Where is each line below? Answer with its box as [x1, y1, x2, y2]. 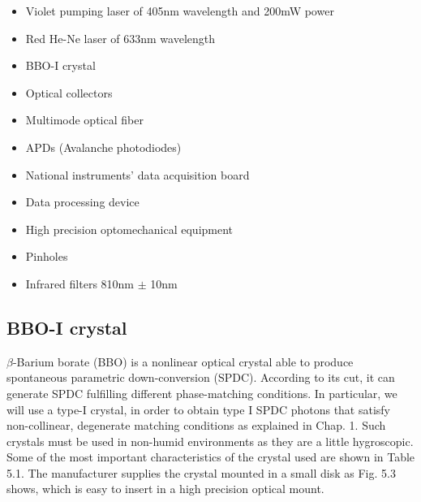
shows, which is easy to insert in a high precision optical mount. [6, 480, 324, 497]
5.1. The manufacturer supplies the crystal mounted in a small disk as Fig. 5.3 [6, 464, 396, 481]
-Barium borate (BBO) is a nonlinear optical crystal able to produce [12, 353, 354, 370]
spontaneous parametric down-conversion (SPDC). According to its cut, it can [6, 369, 395, 386]
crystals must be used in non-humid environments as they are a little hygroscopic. [6, 432, 414, 449]
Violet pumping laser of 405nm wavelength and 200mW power [25, 2, 334, 19]
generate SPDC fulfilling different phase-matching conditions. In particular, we [6, 384, 397, 401]
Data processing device [25, 193, 140, 210]
